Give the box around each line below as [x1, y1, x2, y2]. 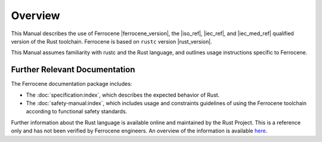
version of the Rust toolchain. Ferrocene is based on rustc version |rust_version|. [11, 38, 212, 45]
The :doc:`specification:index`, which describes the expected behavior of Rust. [26, 91, 220, 98]
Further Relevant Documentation [11, 64, 135, 75]
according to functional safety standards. [26, 108, 128, 115]
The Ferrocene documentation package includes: [11, 81, 132, 88]
